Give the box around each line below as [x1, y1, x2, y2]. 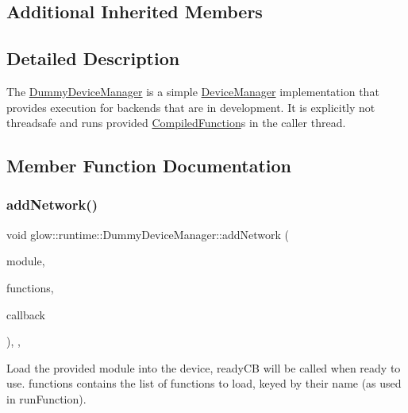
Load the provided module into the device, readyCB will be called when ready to [6, 359, 401, 376]
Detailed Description [6, 46, 180, 71]
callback [6, 306, 45, 322]
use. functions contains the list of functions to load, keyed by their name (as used [6, 375, 402, 392]
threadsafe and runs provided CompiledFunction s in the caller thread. [6, 114, 346, 131]
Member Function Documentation [6, 153, 292, 178]
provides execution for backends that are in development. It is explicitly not [6, 98, 375, 115]
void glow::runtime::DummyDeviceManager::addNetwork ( [6, 226, 289, 242]
